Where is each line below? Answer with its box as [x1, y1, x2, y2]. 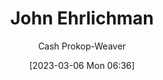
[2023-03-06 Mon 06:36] [28, 59, 136, 71]
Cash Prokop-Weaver [37, 40, 127, 52]
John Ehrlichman [10, 7, 154, 30]
